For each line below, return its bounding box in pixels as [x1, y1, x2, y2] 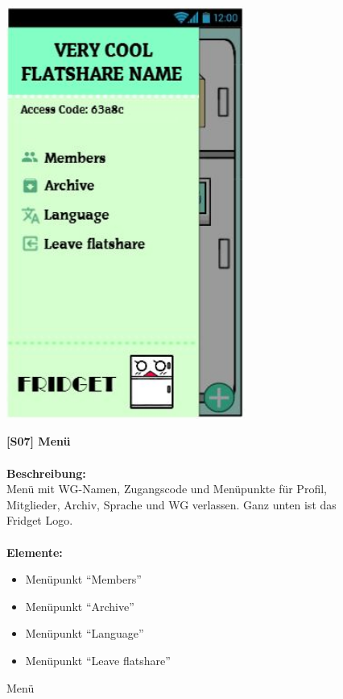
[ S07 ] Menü [6, 433, 71, 450]
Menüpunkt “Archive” [25, 597, 134, 614]
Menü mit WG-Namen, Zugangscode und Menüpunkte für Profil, [6, 480, 327, 497]
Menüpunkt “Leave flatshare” [25, 652, 171, 669]
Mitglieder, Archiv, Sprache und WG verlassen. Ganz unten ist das [6, 496, 337, 513]
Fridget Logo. [6, 512, 73, 529]
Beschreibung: [6, 464, 86, 481]
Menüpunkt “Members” [25, 571, 142, 588]
